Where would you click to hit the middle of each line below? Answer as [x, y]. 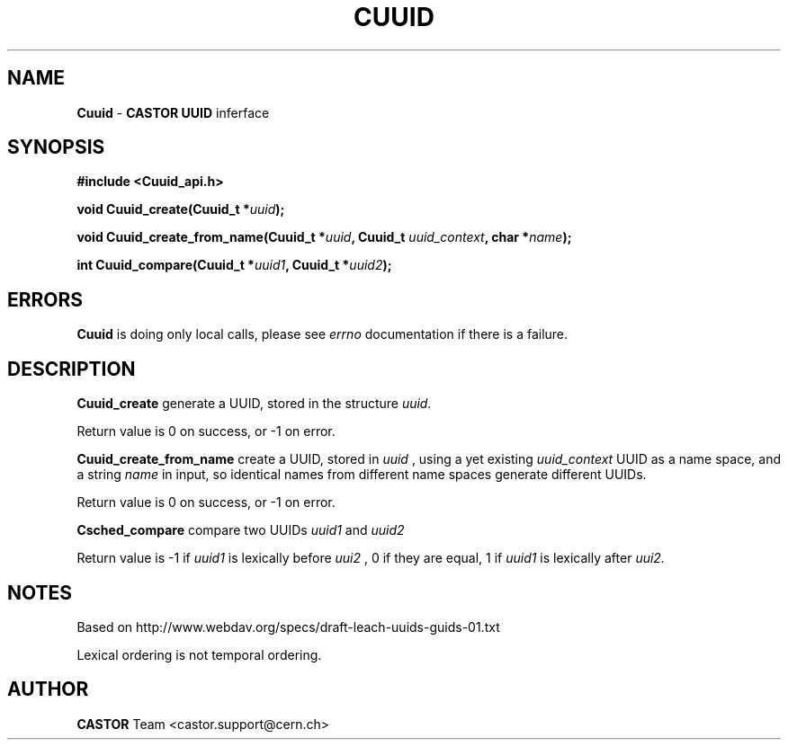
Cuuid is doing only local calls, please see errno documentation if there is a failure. [322, 334]
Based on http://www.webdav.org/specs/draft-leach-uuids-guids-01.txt [288, 627]
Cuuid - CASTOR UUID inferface [173, 112]
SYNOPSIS [56, 147]
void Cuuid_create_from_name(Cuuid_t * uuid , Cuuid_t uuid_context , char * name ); [324, 237]
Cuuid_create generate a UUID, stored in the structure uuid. [254, 404]
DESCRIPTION [72, 369]
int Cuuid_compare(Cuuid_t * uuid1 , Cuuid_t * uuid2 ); [234, 265]
